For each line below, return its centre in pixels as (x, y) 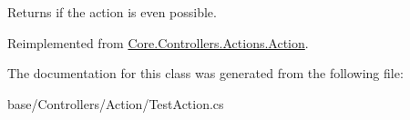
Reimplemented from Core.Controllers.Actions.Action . (158, 42)
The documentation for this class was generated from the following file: (205, 73)
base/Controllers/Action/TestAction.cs (116, 103)
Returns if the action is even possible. (112, 12)
